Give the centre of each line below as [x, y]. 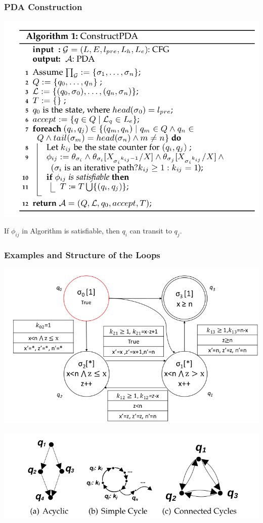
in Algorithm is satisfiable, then [71, 231]
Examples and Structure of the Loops [82, 254]
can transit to [151, 231]
